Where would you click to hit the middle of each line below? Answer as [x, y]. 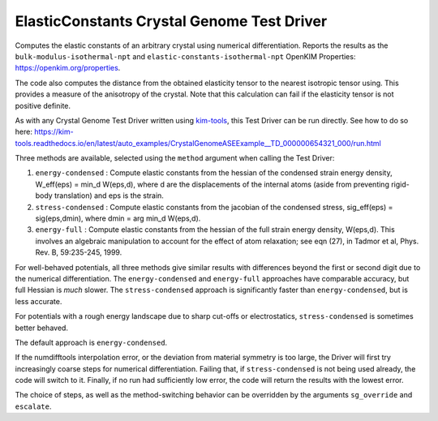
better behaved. [42, 328]
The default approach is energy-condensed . [91, 342]
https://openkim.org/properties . [68, 68]
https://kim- [54, 132]
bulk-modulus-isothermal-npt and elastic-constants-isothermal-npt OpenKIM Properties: [185, 56]
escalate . [33, 406]
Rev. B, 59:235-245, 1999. [79, 252]
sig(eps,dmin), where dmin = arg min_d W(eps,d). [118, 218]
